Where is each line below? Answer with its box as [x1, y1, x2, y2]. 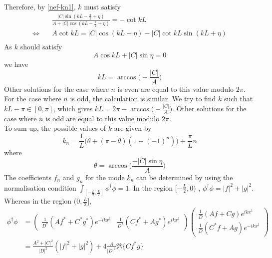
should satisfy [20, 41, 62, 52]
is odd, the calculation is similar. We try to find [70, 93, 216, 104]
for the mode [85, 172, 125, 182]
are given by [114, 123, 152, 133]
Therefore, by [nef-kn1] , [4, 1, 76, 11]
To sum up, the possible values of [4, 123, 106, 133]
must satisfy [84, 1, 121, 11]
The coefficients [4, 172, 51, 182]
